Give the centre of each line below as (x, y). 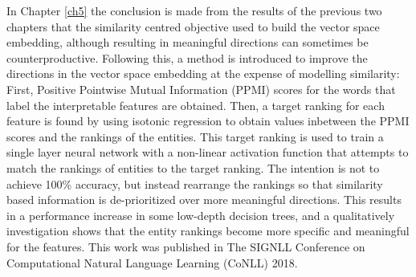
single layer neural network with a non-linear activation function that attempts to (208, 152)
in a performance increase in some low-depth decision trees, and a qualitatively (201, 215)
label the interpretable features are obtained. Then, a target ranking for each (196, 105)
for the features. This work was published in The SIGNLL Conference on (186, 246)
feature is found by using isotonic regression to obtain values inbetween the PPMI (208, 121)
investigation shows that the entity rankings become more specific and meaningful (208, 231)
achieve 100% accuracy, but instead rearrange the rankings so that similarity (195, 183)
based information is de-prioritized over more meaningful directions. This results (204, 200)
